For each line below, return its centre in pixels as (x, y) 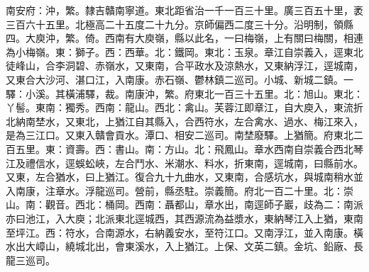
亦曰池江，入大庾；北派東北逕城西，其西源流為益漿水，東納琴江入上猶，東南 (184, 218)
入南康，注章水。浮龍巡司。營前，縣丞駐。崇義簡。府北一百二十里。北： (175, 190)
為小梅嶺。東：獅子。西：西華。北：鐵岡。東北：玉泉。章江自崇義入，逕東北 (184, 51)
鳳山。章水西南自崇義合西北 (288, 148)
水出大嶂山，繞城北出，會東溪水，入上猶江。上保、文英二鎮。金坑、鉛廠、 (180, 246)
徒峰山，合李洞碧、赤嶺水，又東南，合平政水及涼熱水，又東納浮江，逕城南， (184, 66)
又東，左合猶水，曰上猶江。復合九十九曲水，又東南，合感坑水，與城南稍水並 (184, 177)
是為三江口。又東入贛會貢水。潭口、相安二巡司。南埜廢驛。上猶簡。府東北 (180, 135)
